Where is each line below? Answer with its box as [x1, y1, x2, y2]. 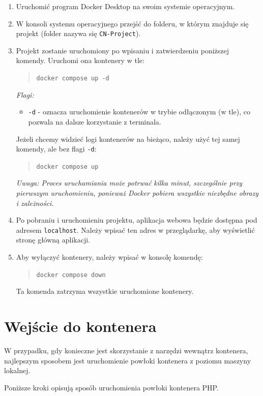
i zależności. [16, 197, 54, 208]
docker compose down [36, 271, 106, 279]
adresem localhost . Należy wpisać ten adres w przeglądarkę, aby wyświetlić [16, 224, 255, 235]
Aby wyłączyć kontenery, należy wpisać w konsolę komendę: [16, 252, 203, 262]
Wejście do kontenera [4, 316, 157, 337]
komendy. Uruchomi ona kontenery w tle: [16, 55, 144, 66]
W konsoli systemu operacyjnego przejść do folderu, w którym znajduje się [16, 18, 249, 28]
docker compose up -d [36, 75, 109, 82]
